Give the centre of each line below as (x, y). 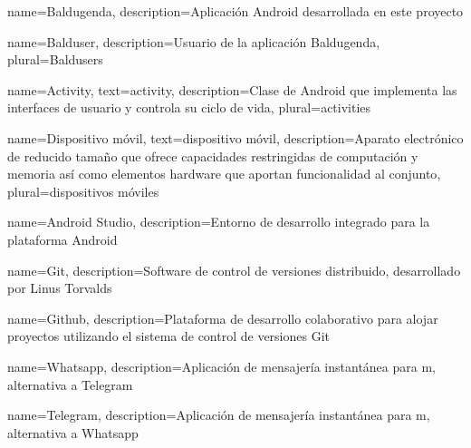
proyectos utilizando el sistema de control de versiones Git (169, 336)
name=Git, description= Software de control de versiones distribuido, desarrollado (234, 270)
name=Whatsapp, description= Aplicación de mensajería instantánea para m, (221, 366)
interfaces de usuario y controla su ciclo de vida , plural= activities (189, 107)
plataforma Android (62, 239)
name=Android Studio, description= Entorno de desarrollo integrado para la (219, 222)
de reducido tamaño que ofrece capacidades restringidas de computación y (213, 156)
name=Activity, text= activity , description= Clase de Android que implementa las (232, 89)
